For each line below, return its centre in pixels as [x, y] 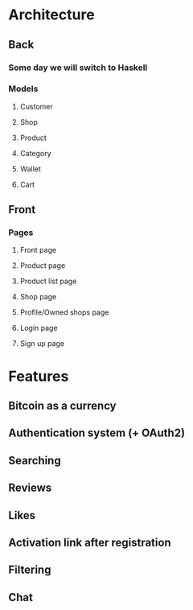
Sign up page [42, 344]
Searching [35, 460]
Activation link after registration [90, 543]
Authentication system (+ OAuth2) [97, 433]
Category [35, 153]
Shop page [38, 297]
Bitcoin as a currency [62, 406]
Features [39, 376]
